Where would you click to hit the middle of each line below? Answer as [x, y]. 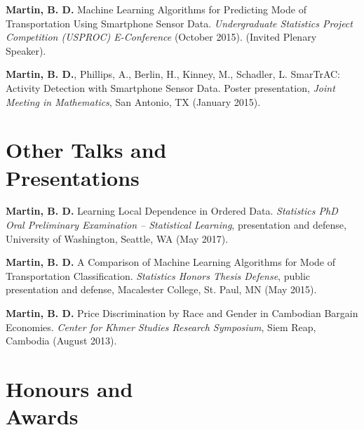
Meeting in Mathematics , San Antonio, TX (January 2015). [133, 101]
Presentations [73, 177]
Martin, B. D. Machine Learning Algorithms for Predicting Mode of [156, 9]
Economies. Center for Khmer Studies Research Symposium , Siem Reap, [161, 327]
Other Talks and [86, 150]
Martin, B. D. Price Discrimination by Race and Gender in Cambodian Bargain [182, 313]
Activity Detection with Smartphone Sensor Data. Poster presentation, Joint [170, 87]
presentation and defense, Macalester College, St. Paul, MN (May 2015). [161, 289]
